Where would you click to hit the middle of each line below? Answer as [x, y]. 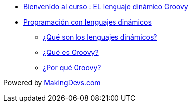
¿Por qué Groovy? [72, 67]
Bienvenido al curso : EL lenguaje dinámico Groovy [106, 7]
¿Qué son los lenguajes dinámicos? [100, 37]
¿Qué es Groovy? [71, 52]
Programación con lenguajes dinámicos [87, 22]
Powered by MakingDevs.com [52, 83]
